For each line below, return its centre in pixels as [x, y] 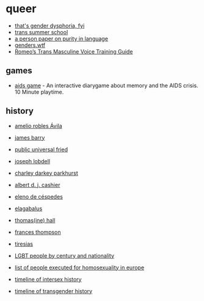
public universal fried [41, 149]
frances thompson [38, 232]
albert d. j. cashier [37, 185]
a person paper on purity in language [61, 38]
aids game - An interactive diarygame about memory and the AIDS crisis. [106, 85]
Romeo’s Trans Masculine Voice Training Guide [74, 51]
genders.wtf [30, 45]
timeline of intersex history [48, 279]
